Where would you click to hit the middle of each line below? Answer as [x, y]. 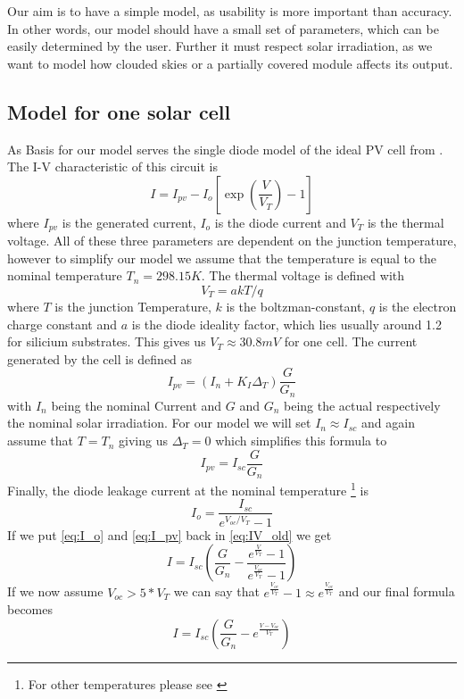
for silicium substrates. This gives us [107, 341]
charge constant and [62, 324]
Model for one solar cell [119, 111]
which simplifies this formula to [301, 441]
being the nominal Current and [137, 405]
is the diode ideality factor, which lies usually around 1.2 [286, 324]
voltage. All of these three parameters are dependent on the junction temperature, [232, 241]
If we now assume [55, 591]
